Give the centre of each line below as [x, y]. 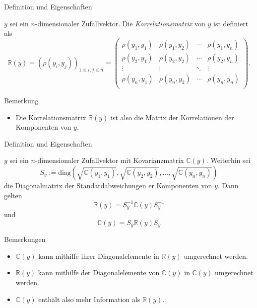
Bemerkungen [25, 239]
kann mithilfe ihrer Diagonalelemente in [99, 256]
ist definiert [231, 23]
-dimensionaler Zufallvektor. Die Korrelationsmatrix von [120, 23]
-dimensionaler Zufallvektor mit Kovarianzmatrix [109, 160]
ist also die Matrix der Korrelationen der [172, 117]
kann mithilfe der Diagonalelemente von [99, 272]
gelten [13, 195]
